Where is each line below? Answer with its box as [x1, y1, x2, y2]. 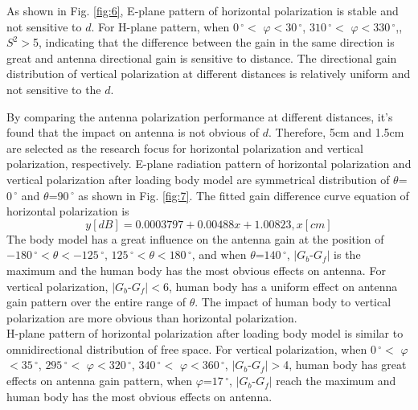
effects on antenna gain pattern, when [6, 372, 193, 389]
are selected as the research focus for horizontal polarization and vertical [6, 139, 363, 156]
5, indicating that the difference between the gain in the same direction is [32, 34, 395, 51]
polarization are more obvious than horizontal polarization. [6, 309, 297, 326]
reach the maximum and [276, 372, 396, 389]
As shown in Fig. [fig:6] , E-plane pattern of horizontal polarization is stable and [6, 2, 399, 18]
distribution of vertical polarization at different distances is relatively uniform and [6, 65, 411, 82]
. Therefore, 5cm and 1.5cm [268, 124, 404, 141]
